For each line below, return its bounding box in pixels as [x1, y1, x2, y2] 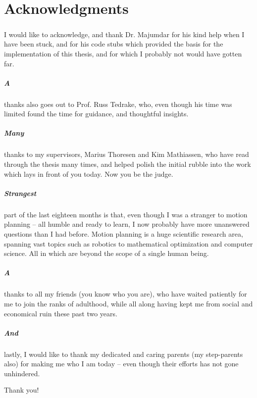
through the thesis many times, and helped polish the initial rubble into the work [4, 159, 251, 169]
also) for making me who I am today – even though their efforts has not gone [4, 358, 239, 369]
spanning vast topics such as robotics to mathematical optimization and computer [4, 238, 253, 249]
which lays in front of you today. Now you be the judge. [4, 168, 173, 179]
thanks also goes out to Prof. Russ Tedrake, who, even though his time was [4, 99, 232, 109]
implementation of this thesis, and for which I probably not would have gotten [4, 48, 242, 58]
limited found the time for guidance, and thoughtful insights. [4, 108, 189, 119]
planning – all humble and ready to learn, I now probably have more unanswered [4, 219, 250, 229]
